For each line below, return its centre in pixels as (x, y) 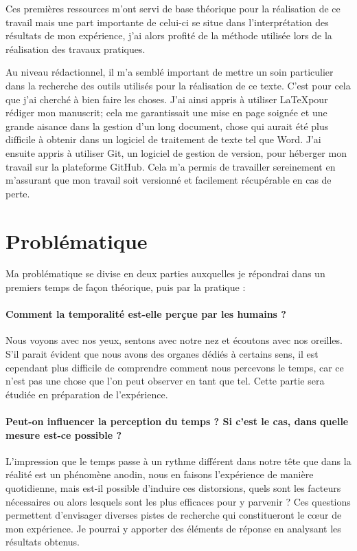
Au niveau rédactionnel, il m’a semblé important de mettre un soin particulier (170, 72)
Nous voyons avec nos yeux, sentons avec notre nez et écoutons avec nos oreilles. (174, 340)
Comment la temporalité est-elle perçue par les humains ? (146, 314)
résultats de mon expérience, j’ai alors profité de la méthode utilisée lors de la (169, 35)
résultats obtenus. (43, 542)
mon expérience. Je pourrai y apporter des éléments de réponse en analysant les (173, 528)
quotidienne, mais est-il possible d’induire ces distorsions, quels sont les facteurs (173, 487)
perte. (18, 193)
